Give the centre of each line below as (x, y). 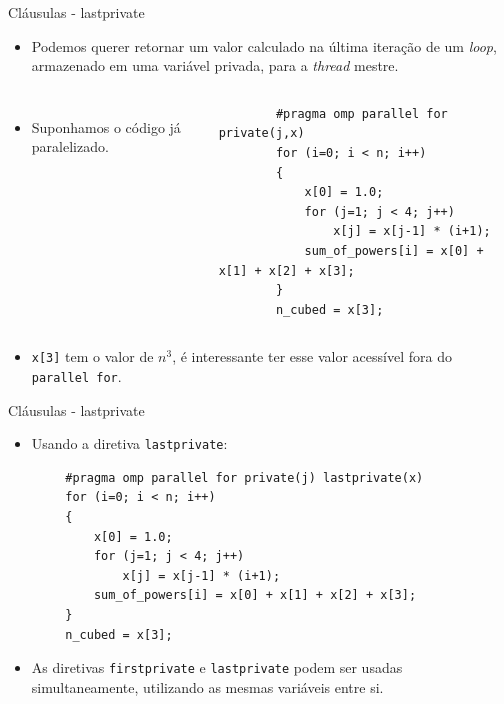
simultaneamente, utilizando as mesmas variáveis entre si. (207, 686)
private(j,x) (261, 133)
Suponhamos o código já (106, 126)
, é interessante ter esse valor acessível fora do (312, 356)
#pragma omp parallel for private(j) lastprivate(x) (244, 477)
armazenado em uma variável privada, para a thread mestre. (215, 65)
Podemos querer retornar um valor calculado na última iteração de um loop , (264, 45)
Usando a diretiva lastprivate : (129, 443)
